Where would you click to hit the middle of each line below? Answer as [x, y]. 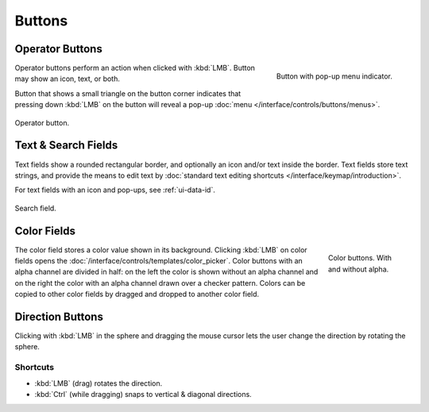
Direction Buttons [59, 316]
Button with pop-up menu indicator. [334, 76]
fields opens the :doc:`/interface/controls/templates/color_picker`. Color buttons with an [159, 261]
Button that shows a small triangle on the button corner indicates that [128, 93]
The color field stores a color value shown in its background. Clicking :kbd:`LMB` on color [161, 249]
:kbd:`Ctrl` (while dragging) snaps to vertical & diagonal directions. [143, 394]
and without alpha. [359, 269]
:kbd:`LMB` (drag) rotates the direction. [99, 383]
